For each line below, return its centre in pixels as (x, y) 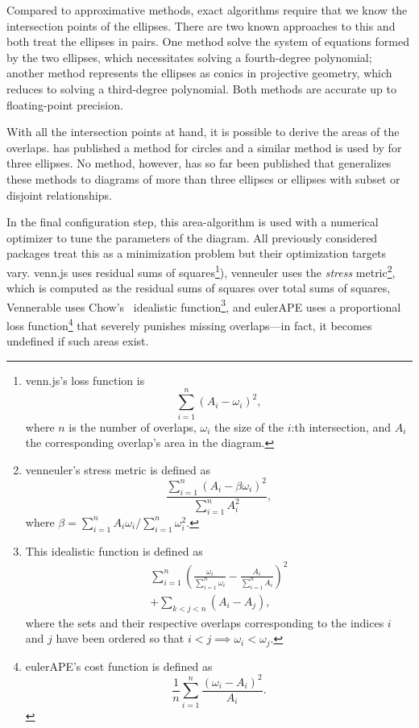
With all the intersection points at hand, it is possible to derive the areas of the (203, 132)
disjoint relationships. (59, 194)
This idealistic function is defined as (114, 550)
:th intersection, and (341, 426)
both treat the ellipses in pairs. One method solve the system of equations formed (208, 41)
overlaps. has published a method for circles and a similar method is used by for (204, 147)
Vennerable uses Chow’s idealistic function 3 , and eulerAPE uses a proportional (204, 305)
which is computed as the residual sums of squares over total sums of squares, (199, 288)
